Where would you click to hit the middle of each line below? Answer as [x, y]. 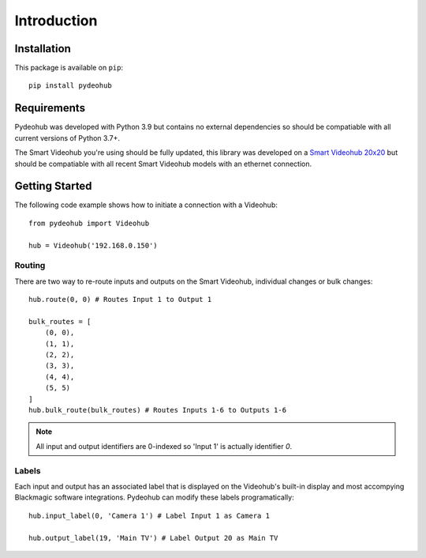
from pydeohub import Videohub [89, 223]
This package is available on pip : [69, 68]
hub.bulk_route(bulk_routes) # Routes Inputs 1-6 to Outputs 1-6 [158, 410]
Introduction [56, 21]
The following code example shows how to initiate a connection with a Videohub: [146, 205]
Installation [43, 49]
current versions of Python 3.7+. [67, 138]
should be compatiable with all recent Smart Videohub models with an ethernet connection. [163, 164]
